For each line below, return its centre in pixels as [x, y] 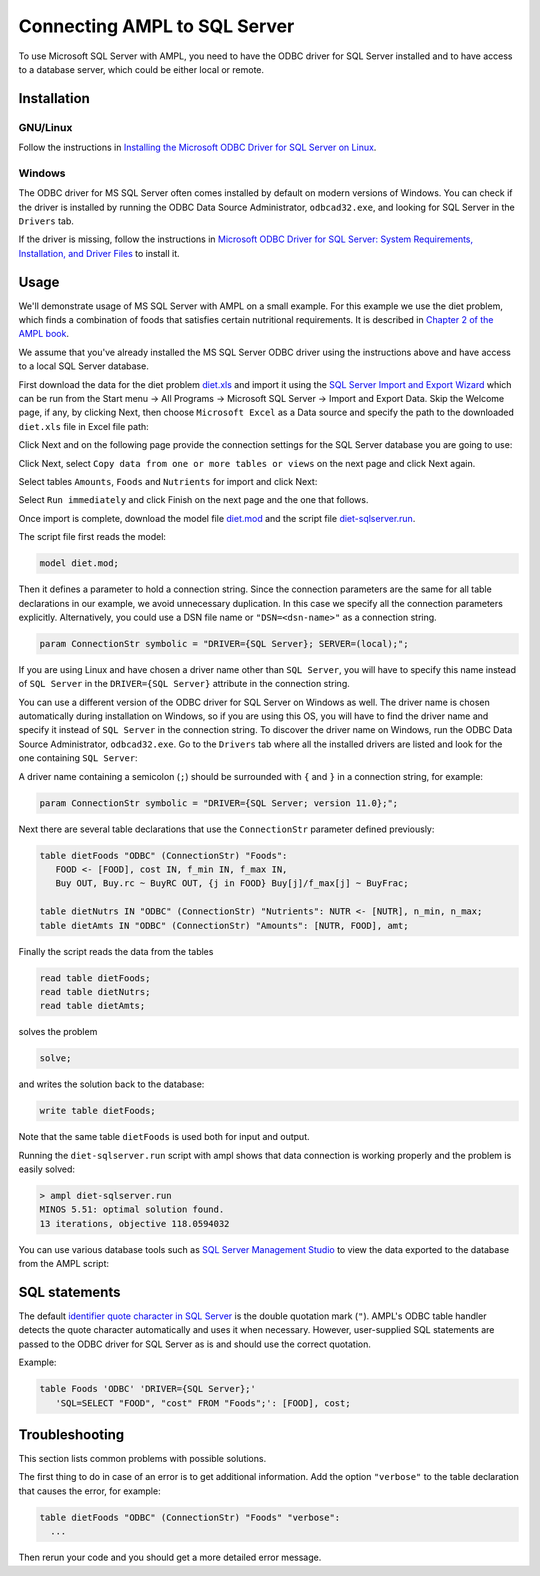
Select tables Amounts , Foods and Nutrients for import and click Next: [168, 481]
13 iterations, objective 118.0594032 [134, 1223]
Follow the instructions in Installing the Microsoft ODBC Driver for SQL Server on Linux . [197, 147]
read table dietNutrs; [95, 991]
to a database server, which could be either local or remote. [141, 69]
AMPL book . [44, 334]
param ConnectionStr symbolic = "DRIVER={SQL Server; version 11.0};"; [219, 803]
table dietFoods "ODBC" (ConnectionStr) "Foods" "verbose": [190, 1517]
